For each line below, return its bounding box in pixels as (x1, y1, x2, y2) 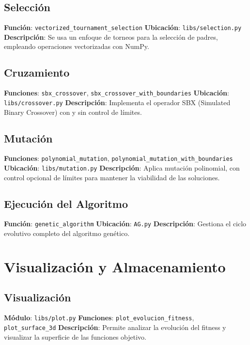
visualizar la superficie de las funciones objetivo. (4, 331, 147, 342)
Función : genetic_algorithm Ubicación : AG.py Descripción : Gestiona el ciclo (4, 219, 247, 229)
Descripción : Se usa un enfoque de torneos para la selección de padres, (4, 31, 218, 42)
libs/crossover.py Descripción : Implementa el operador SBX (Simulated (4, 97, 231, 107)
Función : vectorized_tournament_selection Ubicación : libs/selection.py (4, 22, 242, 32)
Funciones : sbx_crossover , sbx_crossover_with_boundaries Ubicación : (4, 88, 229, 98)
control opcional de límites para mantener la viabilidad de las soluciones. (4, 172, 220, 182)
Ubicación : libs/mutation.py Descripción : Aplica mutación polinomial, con (4, 163, 240, 173)
